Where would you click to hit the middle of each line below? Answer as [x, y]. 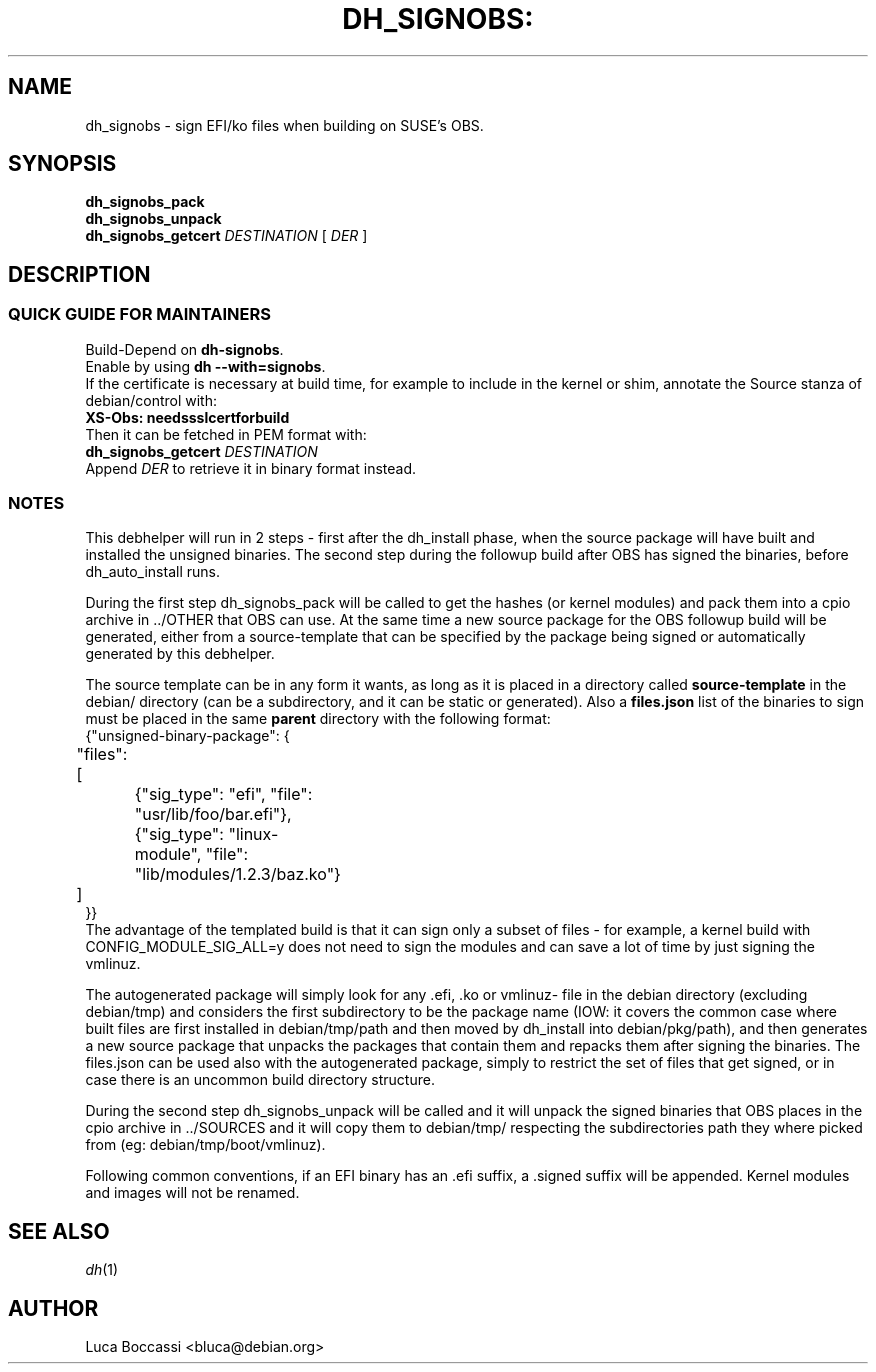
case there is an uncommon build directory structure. [260, 1080]
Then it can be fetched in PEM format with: [226, 434]
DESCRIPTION [79, 274]
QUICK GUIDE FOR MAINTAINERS [139, 314]
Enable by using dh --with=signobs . [205, 366]
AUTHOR [53, 1308]
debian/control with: [151, 400]
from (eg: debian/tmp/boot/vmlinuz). [205, 1145]
